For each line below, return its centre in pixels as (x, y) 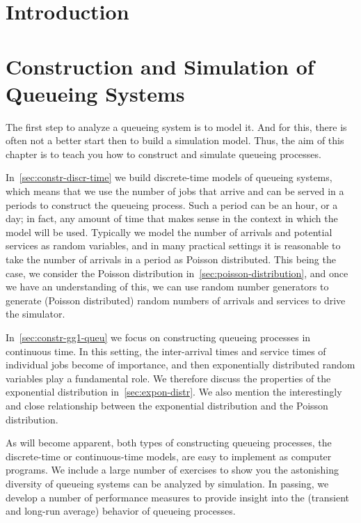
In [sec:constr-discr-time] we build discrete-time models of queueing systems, (169, 177)
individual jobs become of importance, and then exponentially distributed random (180, 365)
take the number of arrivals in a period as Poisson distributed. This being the (171, 259)
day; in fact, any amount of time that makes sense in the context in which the (172, 218)
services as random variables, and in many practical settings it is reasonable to (173, 245)
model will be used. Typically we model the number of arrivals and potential (169, 232)
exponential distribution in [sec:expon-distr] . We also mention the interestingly (174, 392)
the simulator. (35, 314)
